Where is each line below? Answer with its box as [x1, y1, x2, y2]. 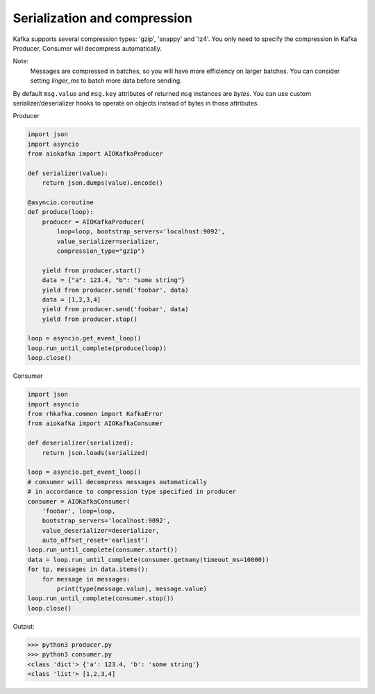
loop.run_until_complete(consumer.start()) [27, 546, 178, 554]
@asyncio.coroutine [27, 199, 94, 206]
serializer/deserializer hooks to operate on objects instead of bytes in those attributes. [12, 99, 260, 107]
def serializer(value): [27, 169, 109, 177]
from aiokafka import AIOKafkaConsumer [27, 420, 163, 427]
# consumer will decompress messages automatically [27, 478, 208, 486]
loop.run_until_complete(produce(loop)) [27, 344, 167, 352]
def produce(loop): [27, 208, 94, 216]
